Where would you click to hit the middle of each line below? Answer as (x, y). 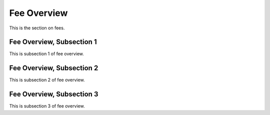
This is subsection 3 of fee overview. (47, 106)
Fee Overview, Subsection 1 (53, 42)
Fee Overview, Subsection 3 (54, 94)
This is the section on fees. (37, 28)
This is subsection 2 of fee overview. (47, 80)
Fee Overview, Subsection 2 (54, 68)
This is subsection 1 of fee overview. (47, 54)
